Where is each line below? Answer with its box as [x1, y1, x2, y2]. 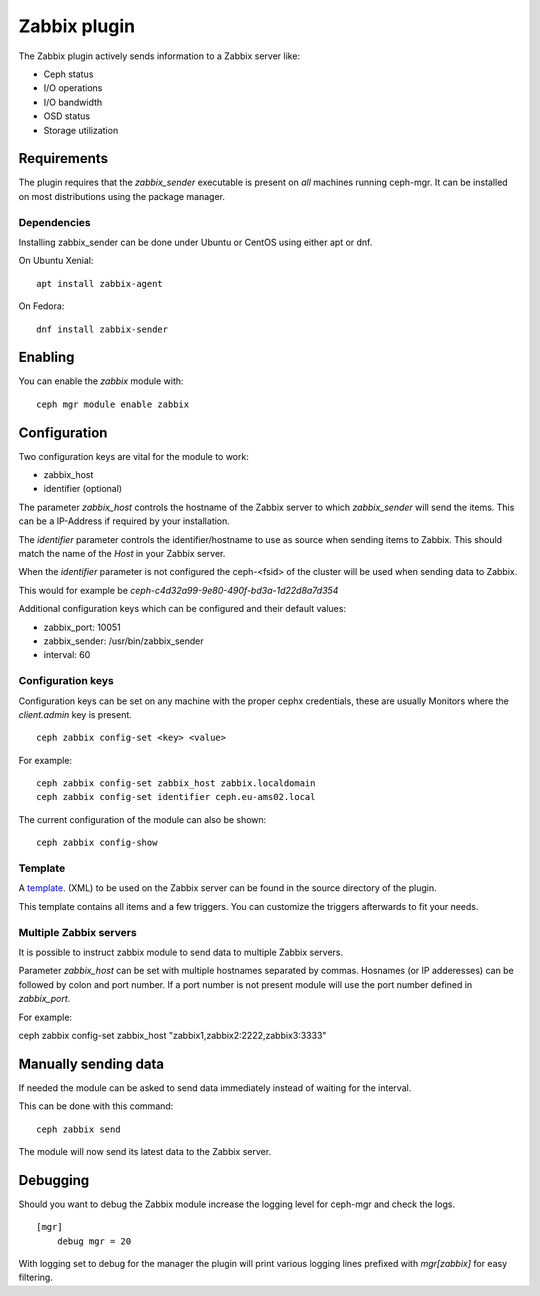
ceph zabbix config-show [36, 837, 158, 849]
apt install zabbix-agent [36, 278, 164, 289]
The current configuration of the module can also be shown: [18, 813, 267, 825]
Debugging [18, 1171, 90, 1189]
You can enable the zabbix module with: [18, 375, 184, 387]
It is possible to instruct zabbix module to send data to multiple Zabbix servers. [18, 946, 344, 958]
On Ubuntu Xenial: [18, 255, 94, 267]
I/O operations [43, 82, 103, 94]
